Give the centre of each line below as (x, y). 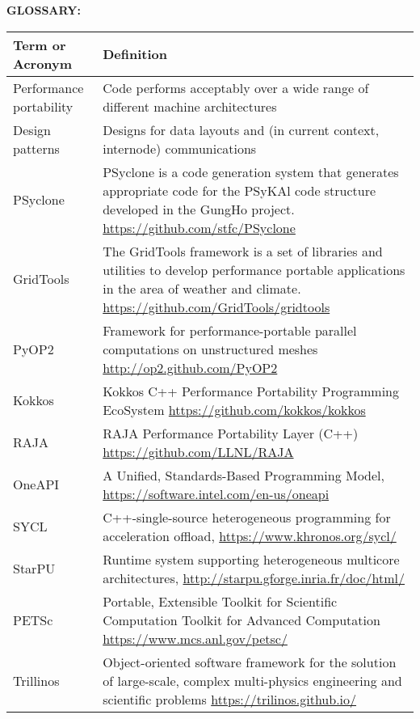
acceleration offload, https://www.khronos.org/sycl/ (250, 535)
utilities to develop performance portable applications (254, 269)
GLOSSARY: (44, 10)
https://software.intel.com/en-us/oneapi (216, 493)
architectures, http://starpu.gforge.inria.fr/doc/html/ (254, 577)
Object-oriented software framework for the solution (250, 662)
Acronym (43, 63)
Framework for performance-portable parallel (230, 330)
